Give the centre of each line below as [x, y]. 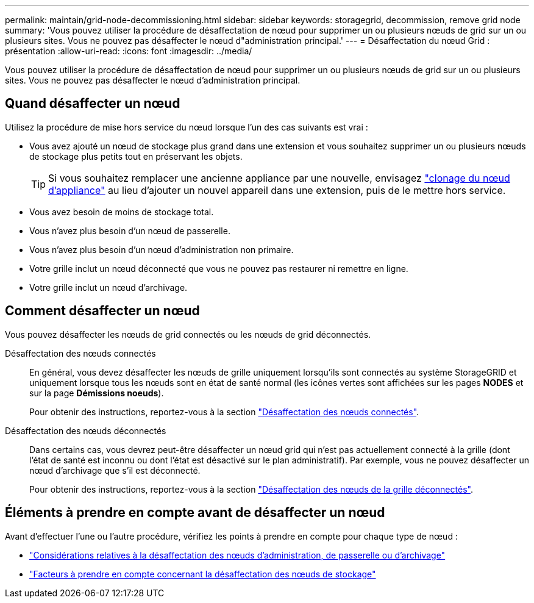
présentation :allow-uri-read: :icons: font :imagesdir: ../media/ [129, 51]
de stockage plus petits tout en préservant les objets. [136, 156]
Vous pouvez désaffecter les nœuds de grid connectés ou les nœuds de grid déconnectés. [188, 334]
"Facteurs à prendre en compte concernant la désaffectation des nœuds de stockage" [203, 574]
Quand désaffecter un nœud [93, 104]
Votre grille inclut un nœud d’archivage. [109, 287]
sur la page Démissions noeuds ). [97, 393]
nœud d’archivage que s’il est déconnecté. [115, 470]
